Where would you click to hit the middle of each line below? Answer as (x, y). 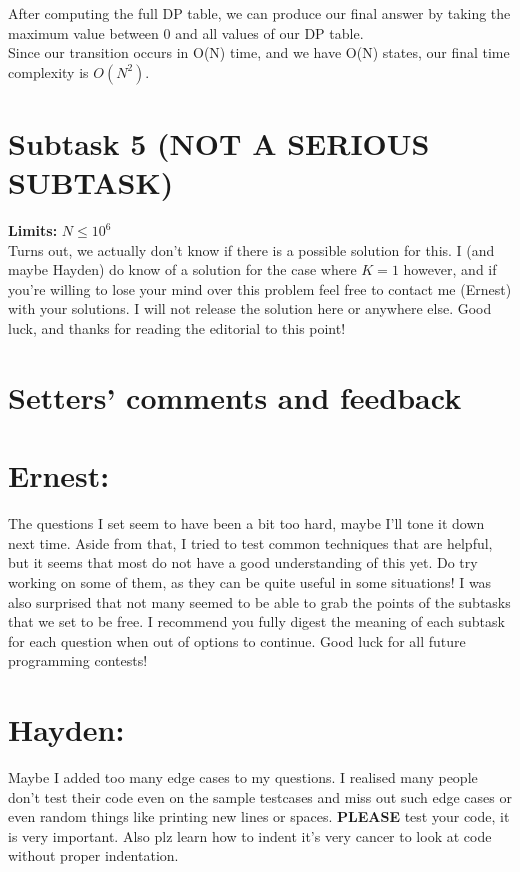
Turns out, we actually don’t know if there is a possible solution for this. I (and (251, 249)
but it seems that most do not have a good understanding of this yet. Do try (243, 562)
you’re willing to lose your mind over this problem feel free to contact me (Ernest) (260, 288)
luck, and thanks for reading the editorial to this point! (177, 328)
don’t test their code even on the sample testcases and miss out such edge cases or (260, 796)
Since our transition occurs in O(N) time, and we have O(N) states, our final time (259, 52)
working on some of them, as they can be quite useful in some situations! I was (250, 581)
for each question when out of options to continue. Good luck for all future (237, 640)
